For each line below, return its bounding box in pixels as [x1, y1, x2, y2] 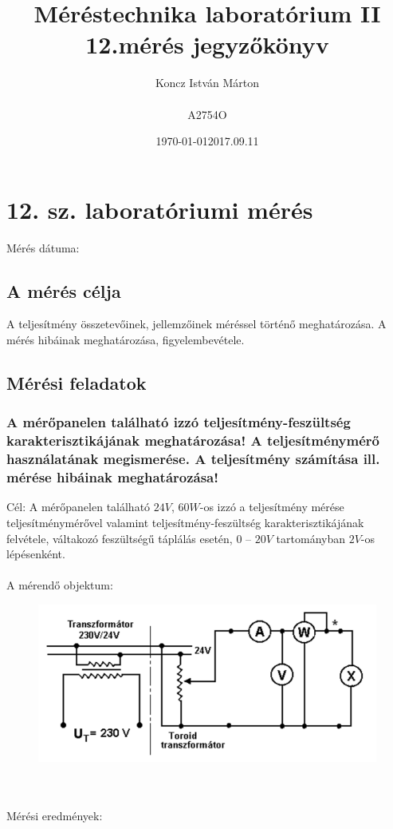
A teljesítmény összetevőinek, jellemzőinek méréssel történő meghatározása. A [6, 315, 387, 332]
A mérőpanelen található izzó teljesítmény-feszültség [6, 412, 351, 432]
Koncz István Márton [155, 74, 259, 91]
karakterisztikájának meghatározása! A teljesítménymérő [6, 430, 379, 450]
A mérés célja [6, 278, 121, 303]
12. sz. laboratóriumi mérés [6, 192, 313, 225]
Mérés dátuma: [6, 239, 80, 256]
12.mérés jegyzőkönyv [85, 28, 329, 61]
